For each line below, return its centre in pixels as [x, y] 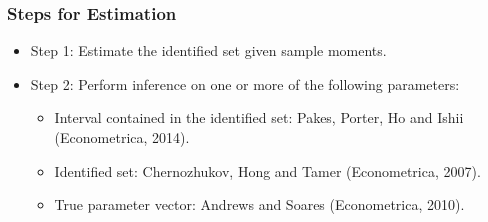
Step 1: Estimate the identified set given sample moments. [208, 50]
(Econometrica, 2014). [122, 137]
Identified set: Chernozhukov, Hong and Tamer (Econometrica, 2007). [267, 170]
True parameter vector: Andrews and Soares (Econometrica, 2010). [259, 204]
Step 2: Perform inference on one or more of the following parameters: [245, 83]
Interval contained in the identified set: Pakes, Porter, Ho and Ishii [259, 117]
